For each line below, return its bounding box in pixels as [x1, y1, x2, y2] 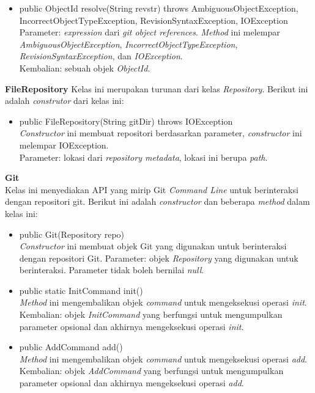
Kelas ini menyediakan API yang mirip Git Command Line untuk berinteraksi [5, 183, 298, 196]
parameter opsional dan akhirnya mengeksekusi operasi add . [19, 376, 244, 389]
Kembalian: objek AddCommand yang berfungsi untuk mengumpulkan [19, 364, 284, 377]
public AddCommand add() [19, 340, 123, 353]
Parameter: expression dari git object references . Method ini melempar [19, 26, 280, 39]
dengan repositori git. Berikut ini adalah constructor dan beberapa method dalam [5, 195, 310, 208]
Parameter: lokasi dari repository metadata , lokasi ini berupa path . [19, 150, 268, 163]
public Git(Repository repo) [19, 227, 125, 240]
